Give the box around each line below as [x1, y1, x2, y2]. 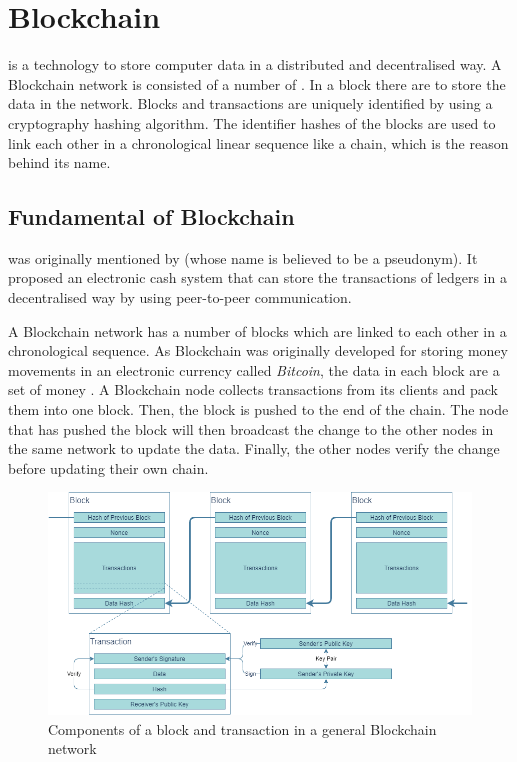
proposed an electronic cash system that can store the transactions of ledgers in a [8, 267, 507, 288]
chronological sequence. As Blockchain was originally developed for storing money [8, 340, 508, 361]
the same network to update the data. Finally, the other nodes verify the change [8, 438, 500, 459]
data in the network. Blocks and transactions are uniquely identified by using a [8, 93, 493, 114]
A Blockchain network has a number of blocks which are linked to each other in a [8, 320, 507, 341]
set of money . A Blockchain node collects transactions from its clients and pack [8, 379, 498, 400]
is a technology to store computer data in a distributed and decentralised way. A [8, 54, 502, 75]
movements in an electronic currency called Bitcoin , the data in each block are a [8, 359, 500, 380]
